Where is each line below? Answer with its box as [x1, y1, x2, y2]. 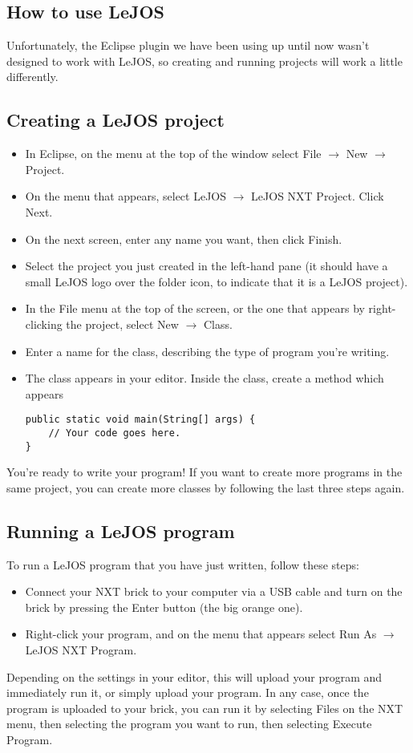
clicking [25, 315, 63, 332]
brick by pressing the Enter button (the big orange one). [25, 598, 303, 615]
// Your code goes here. [48, 427, 181, 439]
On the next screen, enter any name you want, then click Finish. [25, 230, 342, 247]
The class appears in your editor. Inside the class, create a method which [25, 370, 384, 387]
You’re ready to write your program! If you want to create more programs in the [6, 464, 403, 480]
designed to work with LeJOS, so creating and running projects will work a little [6, 52, 403, 69]
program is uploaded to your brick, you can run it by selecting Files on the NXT [6, 699, 403, 716]
